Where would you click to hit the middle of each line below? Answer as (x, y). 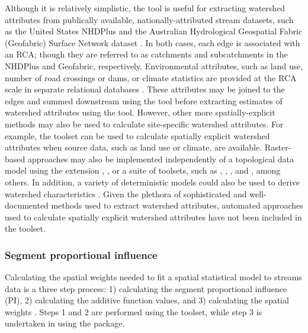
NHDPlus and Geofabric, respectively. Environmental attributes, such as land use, (154, 65)
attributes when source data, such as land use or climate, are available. (134, 147)
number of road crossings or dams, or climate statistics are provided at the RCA (151, 77)
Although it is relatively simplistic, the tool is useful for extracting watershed (145, 8)
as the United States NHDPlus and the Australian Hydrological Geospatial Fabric (154, 31)
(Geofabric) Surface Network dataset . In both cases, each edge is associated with (153, 42)
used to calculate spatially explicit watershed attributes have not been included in (153, 217)
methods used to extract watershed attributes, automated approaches (177, 205)
